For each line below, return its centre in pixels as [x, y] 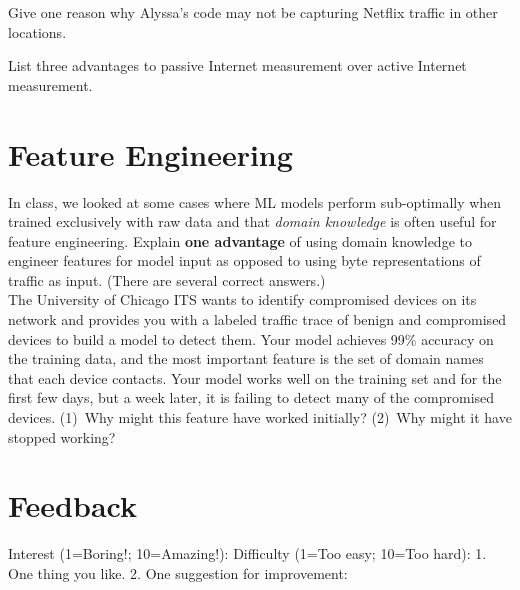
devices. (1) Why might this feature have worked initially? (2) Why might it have [260, 417]
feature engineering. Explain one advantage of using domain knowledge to [240, 240]
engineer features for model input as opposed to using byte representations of [244, 260]
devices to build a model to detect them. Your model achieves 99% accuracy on [251, 338]
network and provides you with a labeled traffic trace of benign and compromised [257, 319]
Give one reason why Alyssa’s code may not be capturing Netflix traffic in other [253, 12]
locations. [37, 31]
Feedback [72, 505]
